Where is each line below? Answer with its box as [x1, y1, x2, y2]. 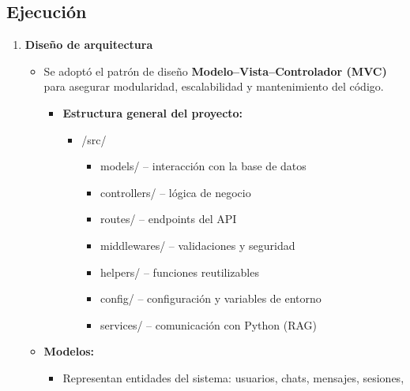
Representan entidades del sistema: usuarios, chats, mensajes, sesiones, [62, 369, 404, 385]
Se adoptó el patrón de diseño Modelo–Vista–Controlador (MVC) [43, 62, 387, 79]
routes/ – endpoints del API [100, 210, 237, 227]
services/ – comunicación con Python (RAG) [100, 316, 318, 333]
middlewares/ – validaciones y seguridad [100, 236, 295, 253]
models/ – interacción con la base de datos [100, 158, 307, 174]
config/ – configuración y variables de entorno [100, 290, 322, 307]
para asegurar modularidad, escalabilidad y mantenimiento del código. [43, 78, 384, 95]
